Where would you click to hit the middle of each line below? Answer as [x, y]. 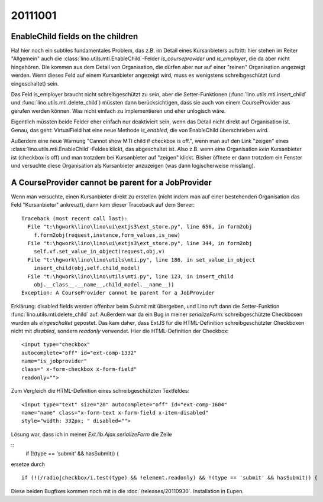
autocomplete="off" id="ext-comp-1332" [79, 353]
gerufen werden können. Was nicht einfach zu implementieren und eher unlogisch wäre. [118, 111]
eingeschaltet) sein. [35, 83]
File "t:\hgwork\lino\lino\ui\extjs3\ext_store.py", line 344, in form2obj [140, 243]
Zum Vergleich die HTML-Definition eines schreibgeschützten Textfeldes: [100, 391]
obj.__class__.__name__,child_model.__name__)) [104, 284]
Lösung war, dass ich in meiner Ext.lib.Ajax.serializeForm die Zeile [91, 434]
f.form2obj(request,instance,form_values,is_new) [107, 235]
